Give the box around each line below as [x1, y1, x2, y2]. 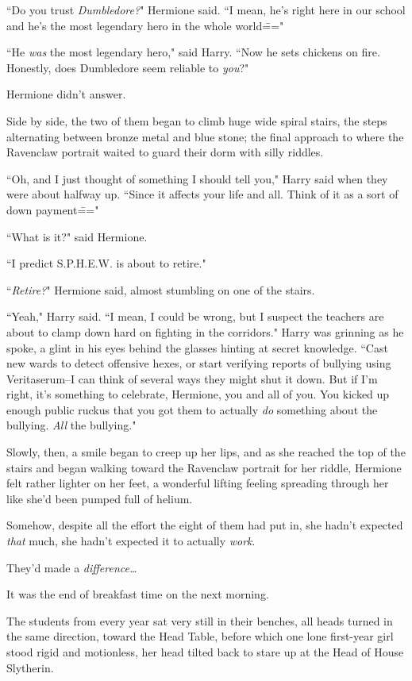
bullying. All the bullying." [6, 417, 137, 433]
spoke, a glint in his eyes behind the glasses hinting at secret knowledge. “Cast [6, 339, 388, 356]
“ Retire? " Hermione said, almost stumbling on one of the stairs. [6, 281, 315, 298]
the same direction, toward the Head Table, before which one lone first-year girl [6, 628, 394, 644]
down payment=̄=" [6, 201, 99, 217]
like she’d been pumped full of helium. [6, 490, 193, 506]
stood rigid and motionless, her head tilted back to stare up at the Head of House [6, 644, 404, 660]
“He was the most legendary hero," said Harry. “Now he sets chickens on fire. [6, 44, 380, 60]
